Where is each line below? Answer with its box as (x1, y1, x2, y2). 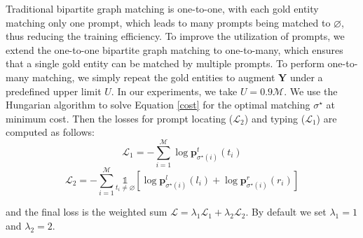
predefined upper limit (6, 83, 102, 98)
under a (289, 69, 323, 84)
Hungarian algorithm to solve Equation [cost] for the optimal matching (6, 97, 310, 112)
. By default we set (245, 204, 327, 219)
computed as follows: (6, 125, 95, 139)
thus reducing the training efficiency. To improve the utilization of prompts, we (6, 29, 345, 43)
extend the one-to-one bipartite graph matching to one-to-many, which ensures (6, 42, 343, 57)
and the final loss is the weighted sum (6, 204, 167, 219)
